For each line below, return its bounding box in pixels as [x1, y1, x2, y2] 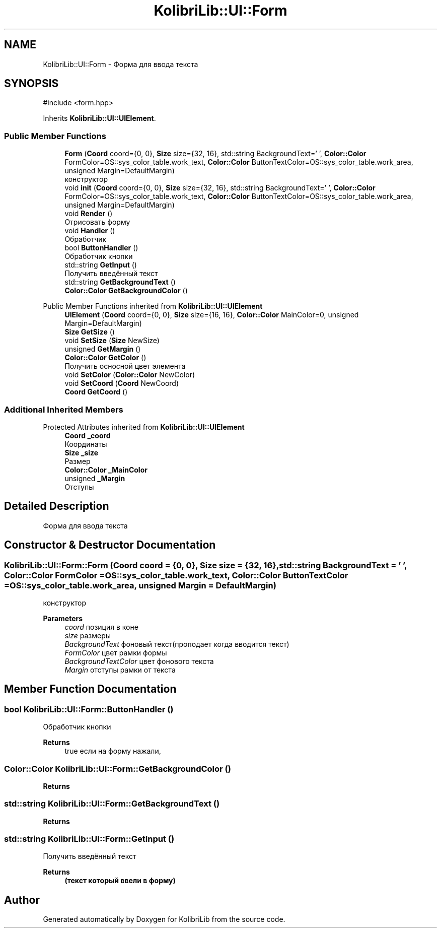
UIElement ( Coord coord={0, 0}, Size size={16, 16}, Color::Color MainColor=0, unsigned [64, 310, 359, 319]
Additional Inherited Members [4, 404, 123, 415]
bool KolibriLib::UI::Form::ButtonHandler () [4, 704, 174, 714]
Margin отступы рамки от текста [64, 665, 176, 674]
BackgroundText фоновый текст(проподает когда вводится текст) [64, 640, 289, 648]
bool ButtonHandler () [64, 243, 138, 252]
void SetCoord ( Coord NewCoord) [64, 379, 179, 388]
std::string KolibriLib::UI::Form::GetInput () [4, 834, 175, 844]
